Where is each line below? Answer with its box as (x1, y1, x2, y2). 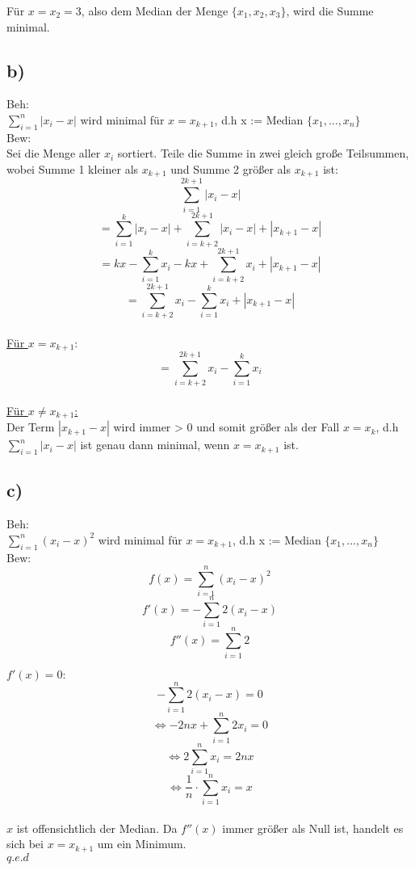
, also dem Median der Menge (81, 2, 228, 19)
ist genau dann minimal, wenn (80, 436, 230, 453)
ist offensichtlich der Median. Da (16, 819, 178, 836)
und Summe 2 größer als (170, 160, 291, 177)
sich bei (6, 835, 44, 852)
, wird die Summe (286, 2, 374, 19)
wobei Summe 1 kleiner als (6, 160, 139, 177)
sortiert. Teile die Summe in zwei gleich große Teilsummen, (117, 145, 409, 162)
